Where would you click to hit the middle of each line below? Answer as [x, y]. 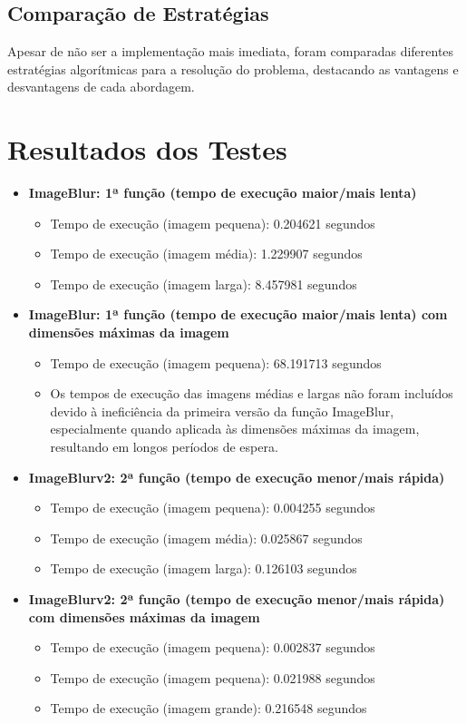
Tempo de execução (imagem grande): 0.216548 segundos [209, 708]
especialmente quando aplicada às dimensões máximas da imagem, [235, 429]
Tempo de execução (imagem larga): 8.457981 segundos [204, 284]
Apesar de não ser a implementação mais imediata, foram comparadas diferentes [231, 51]
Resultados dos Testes [147, 149]
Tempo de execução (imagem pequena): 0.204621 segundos [213, 223]
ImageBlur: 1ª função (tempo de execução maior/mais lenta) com [238, 314]
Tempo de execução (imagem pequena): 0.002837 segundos [213, 647]
